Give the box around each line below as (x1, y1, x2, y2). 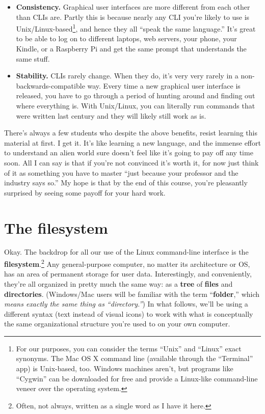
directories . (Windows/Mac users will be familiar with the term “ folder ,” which (4, 288, 260, 299)
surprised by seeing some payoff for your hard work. (4, 187, 166, 198)
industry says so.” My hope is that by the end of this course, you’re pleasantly (4, 177, 248, 188)
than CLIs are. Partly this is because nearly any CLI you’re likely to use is (16, 11, 250, 22)
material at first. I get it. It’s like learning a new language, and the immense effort (4, 137, 261, 148)
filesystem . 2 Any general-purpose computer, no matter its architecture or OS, (4, 257, 250, 269)
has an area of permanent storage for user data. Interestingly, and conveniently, (4, 268, 252, 279)
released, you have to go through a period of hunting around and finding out (16, 90, 255, 101)
